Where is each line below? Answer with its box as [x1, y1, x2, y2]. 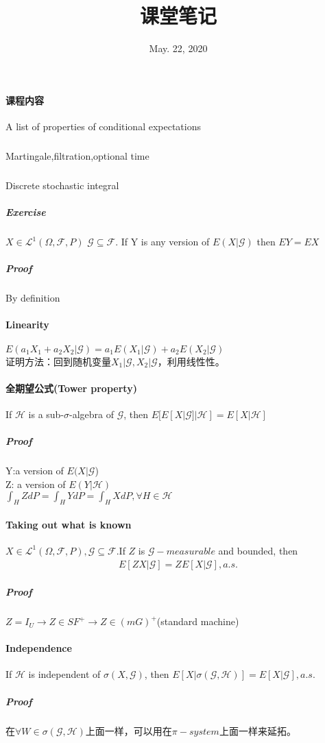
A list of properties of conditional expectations [5, 119, 201, 133]
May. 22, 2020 [149, 41, 208, 56]
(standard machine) [156, 614, 239, 629]
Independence [5, 641, 72, 655]
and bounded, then [218, 543, 298, 557]
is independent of [28, 667, 101, 681]
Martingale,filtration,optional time [5, 148, 149, 162]
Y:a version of [5, 463, 64, 478]
